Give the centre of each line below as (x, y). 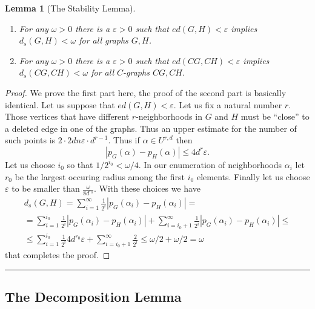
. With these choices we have (147, 188)
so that (80, 164)
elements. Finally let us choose (253, 176)
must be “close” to (275, 116)
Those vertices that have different (67, 116)
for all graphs (104, 40)
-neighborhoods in (169, 116)
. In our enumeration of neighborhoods (210, 164)
